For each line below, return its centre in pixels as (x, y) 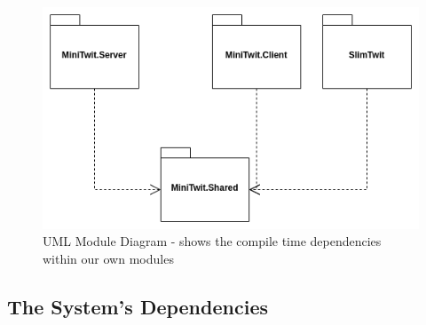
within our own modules (108, 258)
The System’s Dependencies (138, 306)
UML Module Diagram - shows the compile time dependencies (212, 241)
